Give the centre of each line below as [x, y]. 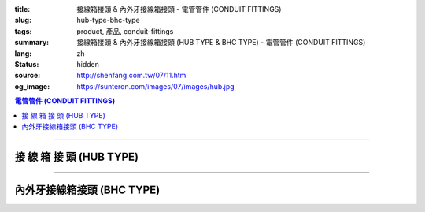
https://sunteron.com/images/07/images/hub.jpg [156, 86]
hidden [88, 64]
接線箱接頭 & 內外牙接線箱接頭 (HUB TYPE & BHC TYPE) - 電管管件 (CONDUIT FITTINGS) [221, 43]
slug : [23, 20]
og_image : [32, 86]
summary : [32, 43]
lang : [23, 53]
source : [28, 76]
